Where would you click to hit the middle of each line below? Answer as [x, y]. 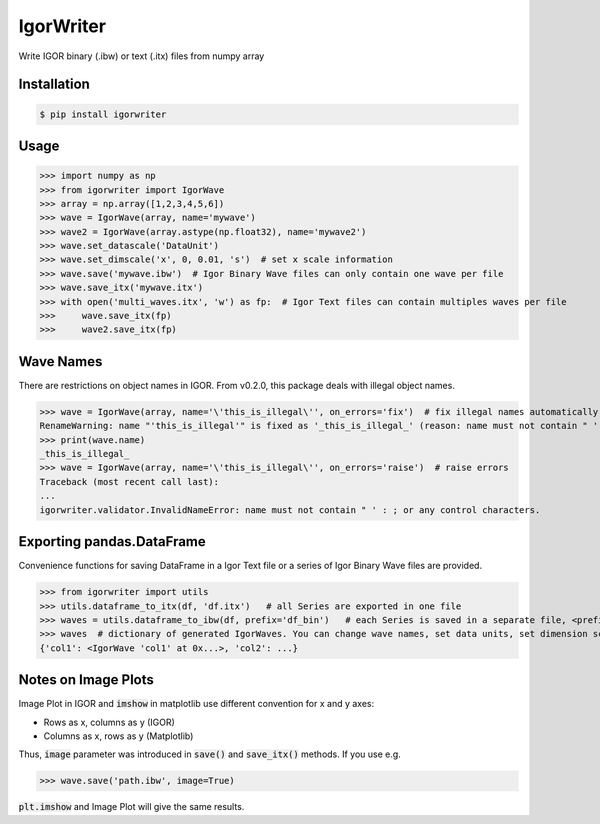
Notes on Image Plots [86, 680]
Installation [54, 84]
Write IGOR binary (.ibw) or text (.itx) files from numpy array [141, 56]
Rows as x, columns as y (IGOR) [109, 722]
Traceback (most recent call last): [129, 481]
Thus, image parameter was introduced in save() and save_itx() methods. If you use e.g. [210, 754]
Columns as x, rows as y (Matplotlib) [118, 736]
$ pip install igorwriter [103, 114]
